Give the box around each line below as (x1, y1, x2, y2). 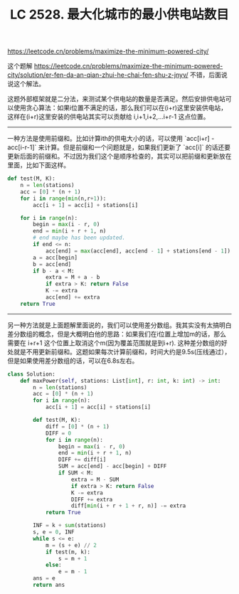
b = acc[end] (33, 260, 72, 267)
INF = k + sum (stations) (33, 522, 107, 529)
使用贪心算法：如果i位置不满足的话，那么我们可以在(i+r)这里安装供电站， (13, 104, 228, 112)
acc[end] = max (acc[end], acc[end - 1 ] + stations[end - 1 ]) (45, 247, 231, 255)
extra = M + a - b (45, 274, 100, 281)
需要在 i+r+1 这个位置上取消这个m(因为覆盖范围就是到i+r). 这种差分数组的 (7, 339, 222, 347)
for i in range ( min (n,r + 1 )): (20, 195, 107, 202)
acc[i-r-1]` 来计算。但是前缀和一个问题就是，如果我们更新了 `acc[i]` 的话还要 (7, 143, 231, 152)
